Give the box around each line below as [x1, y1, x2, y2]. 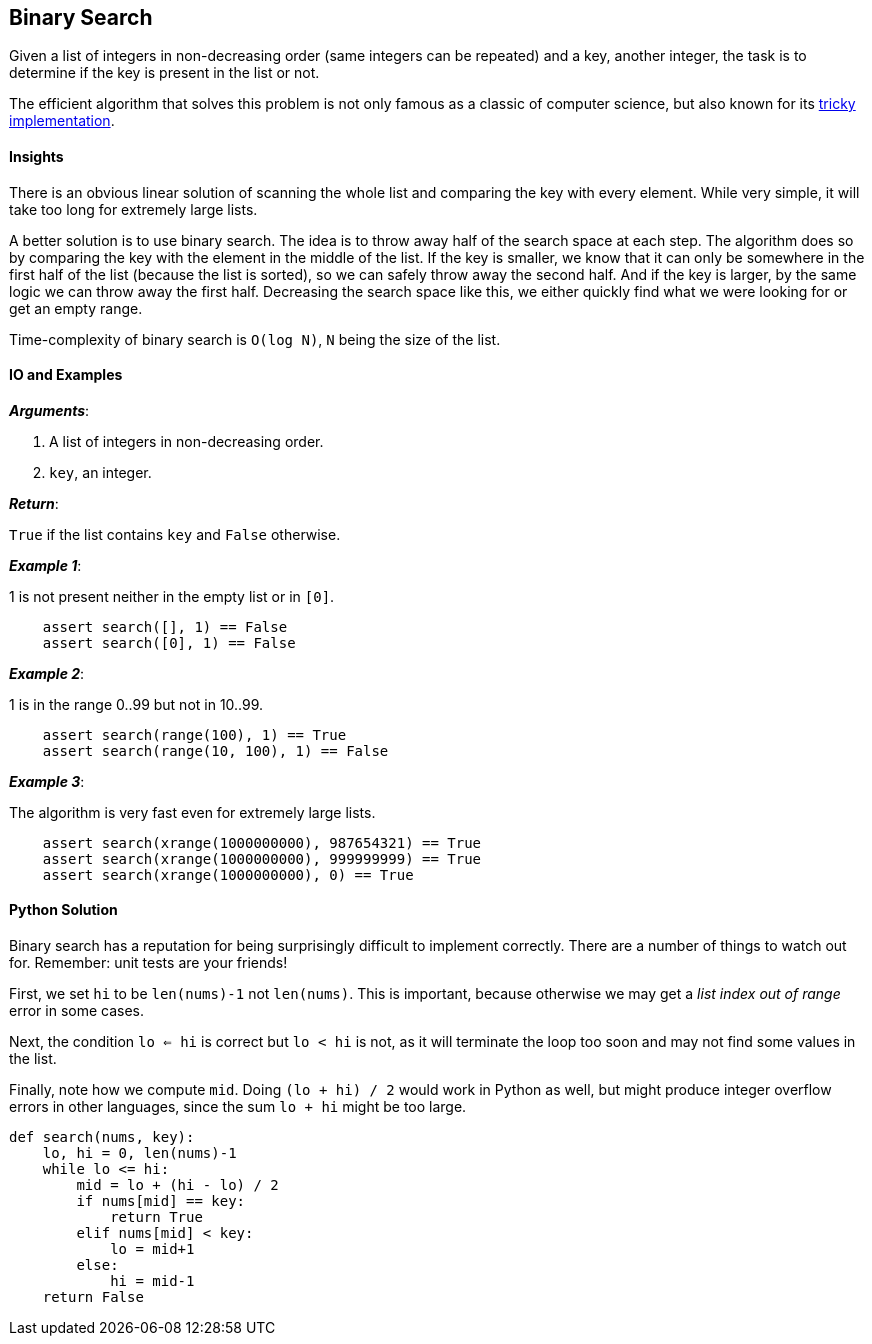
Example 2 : [9, 664, 85, 682]
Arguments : [9, 401, 90, 419]
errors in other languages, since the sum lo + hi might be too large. [9, 1098, 467, 1116]
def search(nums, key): [9, 1129, 195, 1146]
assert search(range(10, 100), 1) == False [42, 742, 389, 759]
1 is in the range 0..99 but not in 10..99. [9, 695, 264, 713]
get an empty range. [9, 299, 143, 317]
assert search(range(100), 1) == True [42, 726, 347, 743]
